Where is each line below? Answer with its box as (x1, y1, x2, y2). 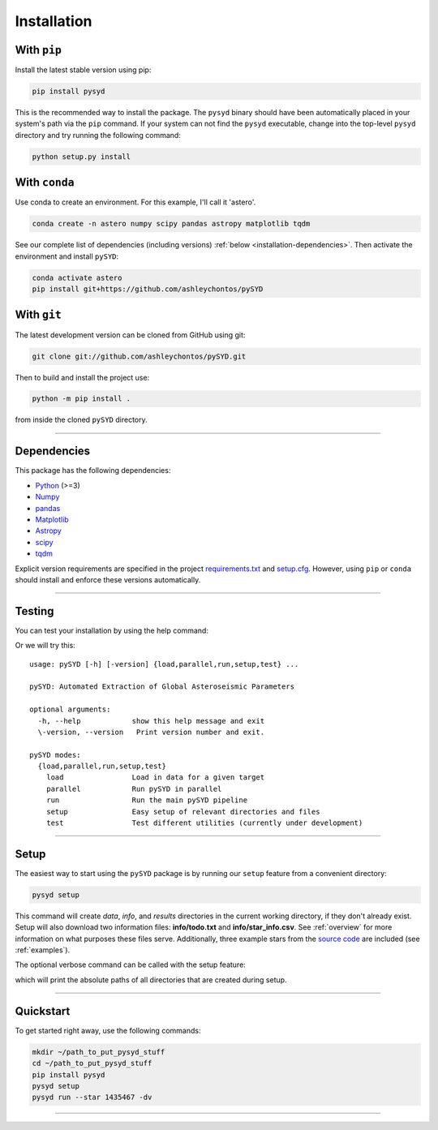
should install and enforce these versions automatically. (15, 574, 201, 584)
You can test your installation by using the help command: (15, 625, 208, 635)
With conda (15, 175, 75, 190)
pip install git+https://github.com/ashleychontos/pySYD (32, 285, 264, 294)
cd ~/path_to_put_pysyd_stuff (32, 1059, 152, 1068)
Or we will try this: (15, 641, 76, 651)
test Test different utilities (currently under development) (45, 818, 363, 827)
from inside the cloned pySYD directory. (15, 415, 148, 425)
